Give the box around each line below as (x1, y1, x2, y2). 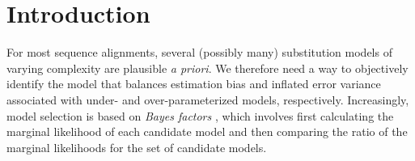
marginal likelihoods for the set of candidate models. (6, 138, 267, 155)
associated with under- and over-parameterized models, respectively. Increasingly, (6, 91, 409, 108)
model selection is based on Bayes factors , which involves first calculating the (6, 107, 394, 124)
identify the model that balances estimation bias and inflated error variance (6, 75, 381, 92)
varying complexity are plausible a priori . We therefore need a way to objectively (6, 59, 409, 76)
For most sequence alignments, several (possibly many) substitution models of (6, 44, 392, 61)
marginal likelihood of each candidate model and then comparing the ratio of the (6, 123, 408, 140)
